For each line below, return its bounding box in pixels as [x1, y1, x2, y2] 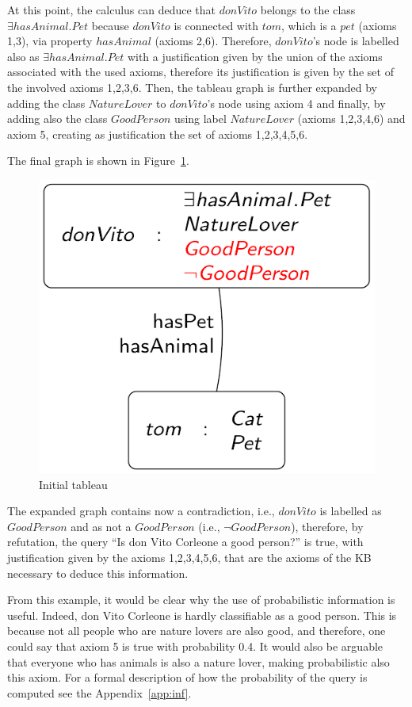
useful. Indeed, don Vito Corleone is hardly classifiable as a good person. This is [7, 606, 397, 623]
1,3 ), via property [7, 32, 93, 49]
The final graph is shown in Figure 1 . [7, 152, 189, 169]
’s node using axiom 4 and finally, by [207, 94, 386, 111]
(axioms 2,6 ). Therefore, [154, 32, 272, 49]
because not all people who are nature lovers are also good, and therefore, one [7, 622, 386, 639]
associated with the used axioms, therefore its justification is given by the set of [7, 63, 394, 80]
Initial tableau [39, 476, 108, 492]
